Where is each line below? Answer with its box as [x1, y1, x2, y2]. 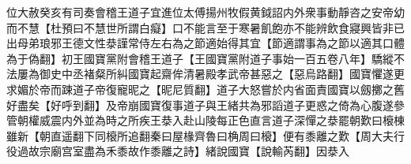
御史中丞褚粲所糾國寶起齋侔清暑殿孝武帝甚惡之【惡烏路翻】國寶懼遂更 [39, 65, 405, 82]
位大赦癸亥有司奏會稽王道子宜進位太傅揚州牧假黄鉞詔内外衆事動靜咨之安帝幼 [6, 4, 405, 20]
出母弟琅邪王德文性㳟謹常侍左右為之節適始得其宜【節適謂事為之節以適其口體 [6, 35, 405, 51]
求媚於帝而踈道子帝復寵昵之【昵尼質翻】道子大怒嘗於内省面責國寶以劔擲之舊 [6, 80, 405, 97]
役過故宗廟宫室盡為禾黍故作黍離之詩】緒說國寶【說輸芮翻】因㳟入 [6, 143, 349, 159]
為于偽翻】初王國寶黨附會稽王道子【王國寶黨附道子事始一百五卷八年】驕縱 [6, 50, 394, 66]
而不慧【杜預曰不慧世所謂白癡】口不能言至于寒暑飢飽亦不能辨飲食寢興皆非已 [6, 19, 405, 35]
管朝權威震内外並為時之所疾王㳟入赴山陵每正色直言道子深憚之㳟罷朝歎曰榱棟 [6, 112, 405, 129]
